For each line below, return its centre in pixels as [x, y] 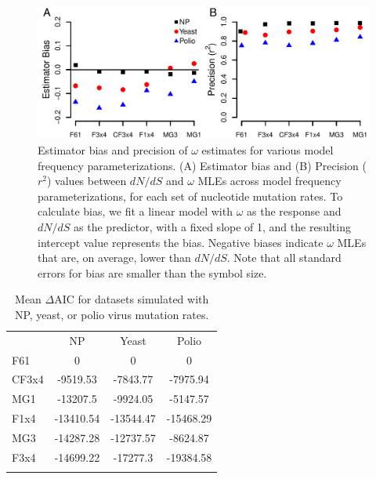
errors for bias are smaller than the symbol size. [152, 272]
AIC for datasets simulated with [132, 299]
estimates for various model [268, 149]
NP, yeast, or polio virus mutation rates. [112, 314]
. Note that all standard [284, 258]
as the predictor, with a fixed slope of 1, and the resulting [212, 226]
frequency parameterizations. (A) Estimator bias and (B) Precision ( [202, 165]
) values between [87, 181]
